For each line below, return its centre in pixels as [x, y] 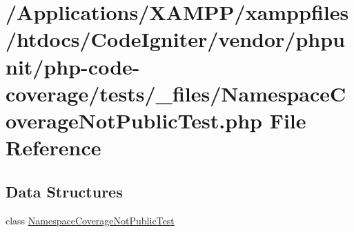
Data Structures [64, 191]
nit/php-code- [73, 66]
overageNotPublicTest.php [134, 120]
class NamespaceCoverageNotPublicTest [90, 220]
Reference [53, 147]
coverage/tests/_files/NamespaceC [176, 93]
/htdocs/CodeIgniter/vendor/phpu [175, 39]
